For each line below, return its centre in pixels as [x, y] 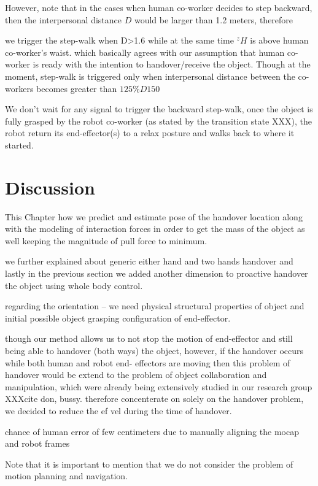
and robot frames [37, 443]
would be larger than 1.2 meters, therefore [214, 19]
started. [19, 145]
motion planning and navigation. [66, 476]
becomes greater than [77, 88]
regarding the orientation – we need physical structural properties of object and [155, 306]
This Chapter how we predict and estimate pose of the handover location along [154, 216]
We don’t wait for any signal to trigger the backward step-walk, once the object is [159, 109]
